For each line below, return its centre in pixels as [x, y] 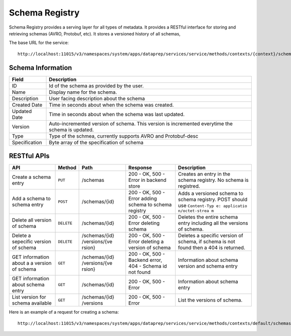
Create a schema [31, 177]
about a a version [32, 263]
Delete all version [32, 220]
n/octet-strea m [196, 211]
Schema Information [40, 68]
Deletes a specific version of [210, 236]
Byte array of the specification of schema [96, 142]
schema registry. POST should [212, 199]
